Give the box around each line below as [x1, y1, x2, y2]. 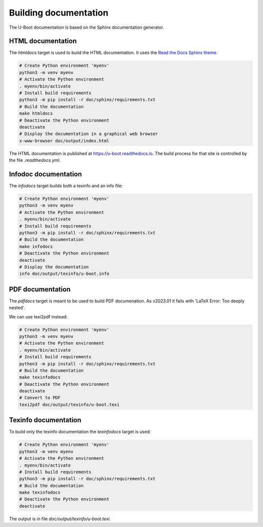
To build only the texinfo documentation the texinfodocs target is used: [9, 429, 151, 435]
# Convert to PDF [19, 395, 61, 401]
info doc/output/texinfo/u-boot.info [19, 271, 110, 276]
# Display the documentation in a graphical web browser [19, 131, 158, 137]
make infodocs [19, 244, 53, 249]
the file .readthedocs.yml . [9, 157, 61, 163]
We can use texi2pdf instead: [9, 313, 68, 319]
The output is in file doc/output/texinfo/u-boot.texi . [9, 516, 111, 522]
